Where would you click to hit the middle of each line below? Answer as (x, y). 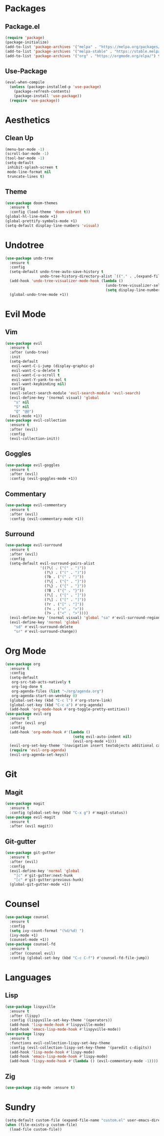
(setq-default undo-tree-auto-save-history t (57, 272)
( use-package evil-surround (34, 545)
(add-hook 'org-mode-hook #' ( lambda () (50, 732)
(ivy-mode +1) (24, 935)
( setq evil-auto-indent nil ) (102, 737)
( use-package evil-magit (30, 817)
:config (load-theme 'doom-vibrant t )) (50, 212)
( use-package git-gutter (30, 853)
